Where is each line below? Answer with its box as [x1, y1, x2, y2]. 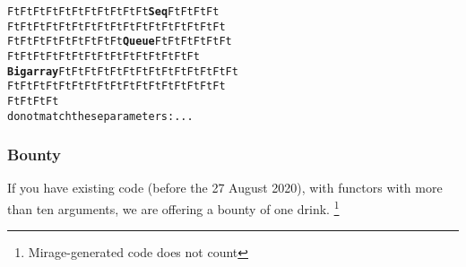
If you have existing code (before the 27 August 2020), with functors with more [7, 178, 443, 197]
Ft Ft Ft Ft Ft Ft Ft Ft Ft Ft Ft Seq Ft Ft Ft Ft [7, 5, 220, 18]
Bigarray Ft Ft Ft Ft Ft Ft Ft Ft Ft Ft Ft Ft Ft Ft [7, 65, 238, 78]
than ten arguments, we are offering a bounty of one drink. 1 [7, 197, 340, 218]
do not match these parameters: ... [7, 109, 194, 123]
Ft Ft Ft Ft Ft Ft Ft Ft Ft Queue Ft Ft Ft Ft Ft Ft [7, 35, 232, 48]
